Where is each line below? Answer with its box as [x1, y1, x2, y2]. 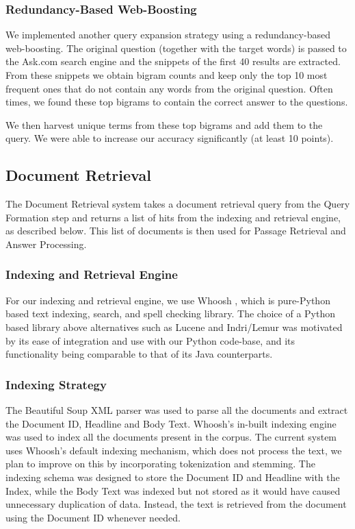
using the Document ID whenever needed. [5, 510, 181, 524]
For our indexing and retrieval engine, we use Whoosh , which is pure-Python [5, 293, 330, 307]
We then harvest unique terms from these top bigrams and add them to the [5, 117, 323, 132]
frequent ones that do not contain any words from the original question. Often [5, 81, 333, 95]
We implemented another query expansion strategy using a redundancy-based [5, 27, 330, 42]
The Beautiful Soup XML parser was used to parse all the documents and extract [5, 402, 348, 417]
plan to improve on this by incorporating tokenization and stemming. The [5, 456, 315, 471]
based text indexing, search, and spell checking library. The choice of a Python [5, 306, 336, 321]
